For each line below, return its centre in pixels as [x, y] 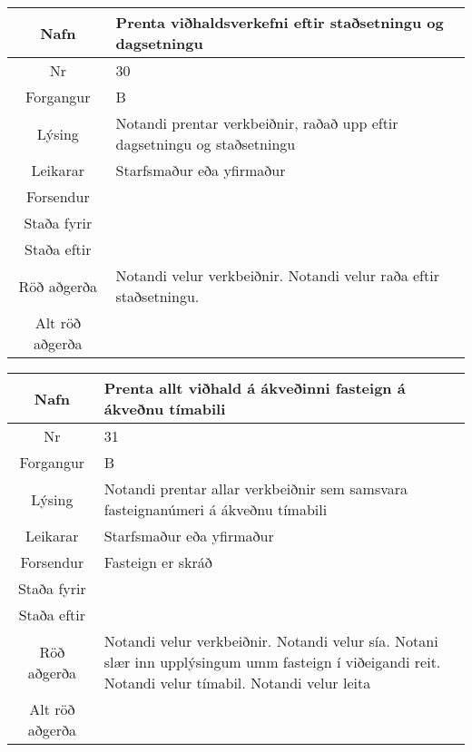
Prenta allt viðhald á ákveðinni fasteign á [255, 388]
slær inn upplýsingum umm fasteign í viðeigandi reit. [272, 662]
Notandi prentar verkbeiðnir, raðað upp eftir [257, 123]
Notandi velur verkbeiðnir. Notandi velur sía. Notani [271, 641]
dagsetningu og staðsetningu [206, 144]
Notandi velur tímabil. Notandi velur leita [237, 683]
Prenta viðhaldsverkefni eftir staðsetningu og [280, 22]
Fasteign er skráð [158, 562]
